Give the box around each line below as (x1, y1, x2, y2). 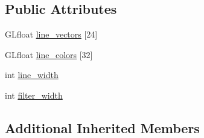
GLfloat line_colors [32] (5, 48, 93, 61)
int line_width (5, 68, 59, 81)
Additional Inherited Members (5, 118, 200, 137)
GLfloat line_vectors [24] (5, 28, 98, 41)
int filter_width (5, 88, 63, 101)
